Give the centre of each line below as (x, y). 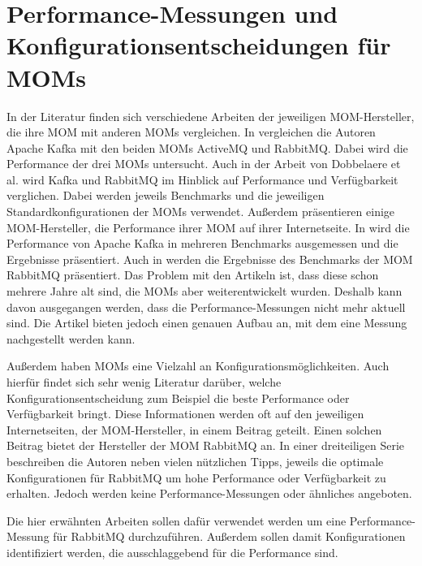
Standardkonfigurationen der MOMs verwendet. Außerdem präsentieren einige (201, 212)
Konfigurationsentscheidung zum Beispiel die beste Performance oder (178, 397)
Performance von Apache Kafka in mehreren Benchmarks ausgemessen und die (202, 243)
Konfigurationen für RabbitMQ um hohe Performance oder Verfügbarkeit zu (196, 477)
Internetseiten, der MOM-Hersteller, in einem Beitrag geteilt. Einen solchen (194, 429)
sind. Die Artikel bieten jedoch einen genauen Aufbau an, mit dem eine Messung (207, 323)
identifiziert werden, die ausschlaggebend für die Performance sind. (172, 552)
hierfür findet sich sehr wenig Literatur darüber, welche (144, 382)
